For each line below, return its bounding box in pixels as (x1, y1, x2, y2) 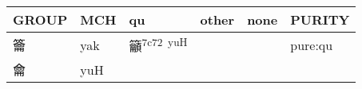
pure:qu (290, 35, 333, 54)
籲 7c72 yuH (129, 34, 188, 56)
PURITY (290, 10, 350, 29)
